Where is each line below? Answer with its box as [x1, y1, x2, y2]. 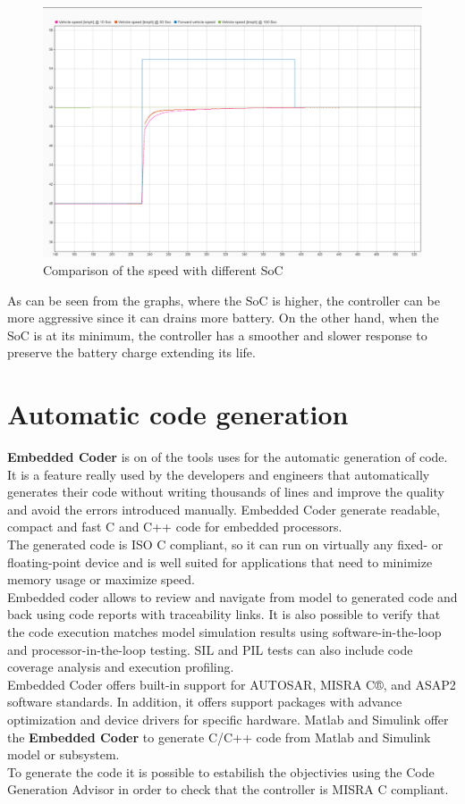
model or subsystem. [7, 745, 120, 764]
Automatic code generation [7, 396, 349, 432]
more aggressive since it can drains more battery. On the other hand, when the [7, 308, 439, 327]
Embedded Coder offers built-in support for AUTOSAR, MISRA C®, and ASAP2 [7, 674, 456, 693]
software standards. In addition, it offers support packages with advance [7, 692, 402, 711]
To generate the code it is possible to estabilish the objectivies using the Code [7, 762, 435, 781]
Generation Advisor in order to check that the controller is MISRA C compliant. [7, 780, 449, 799]
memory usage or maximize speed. [7, 570, 195, 589]
